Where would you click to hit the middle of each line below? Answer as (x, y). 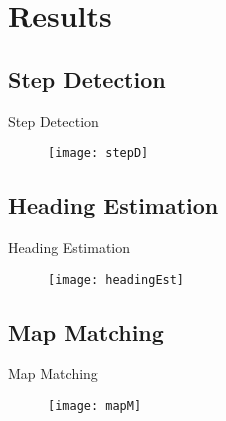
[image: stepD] (98, 153)
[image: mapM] (95, 406)
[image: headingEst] (116, 279)
